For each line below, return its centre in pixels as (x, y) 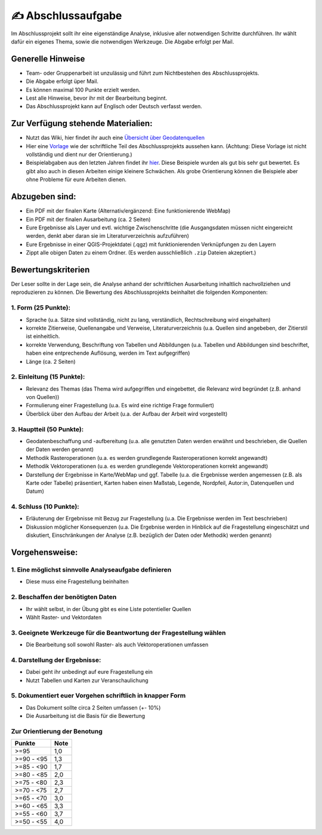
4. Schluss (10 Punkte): (45, 506)
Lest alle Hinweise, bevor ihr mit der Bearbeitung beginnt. (97, 98)
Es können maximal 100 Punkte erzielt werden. (83, 90)
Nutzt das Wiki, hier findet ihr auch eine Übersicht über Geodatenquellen (115, 138)
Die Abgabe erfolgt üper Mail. (62, 81)
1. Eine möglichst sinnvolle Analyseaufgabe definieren (91, 570)
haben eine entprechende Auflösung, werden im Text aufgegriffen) (108, 353)
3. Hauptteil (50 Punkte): (47, 429)
